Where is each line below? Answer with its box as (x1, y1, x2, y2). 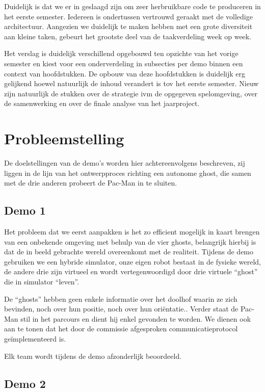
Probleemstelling (4, 128, 124, 149)
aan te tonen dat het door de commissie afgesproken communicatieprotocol (4, 323, 238, 334)
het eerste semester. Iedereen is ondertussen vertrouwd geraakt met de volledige (4, 11, 253, 21)
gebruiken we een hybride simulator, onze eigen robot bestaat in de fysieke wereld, (4, 256, 261, 267)
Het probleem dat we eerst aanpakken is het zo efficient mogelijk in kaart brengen (4, 226, 260, 237)
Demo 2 (4, 375, 46, 391)
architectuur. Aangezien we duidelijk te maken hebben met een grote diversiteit (4, 21, 253, 32)
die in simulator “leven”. (4, 276, 79, 287)
